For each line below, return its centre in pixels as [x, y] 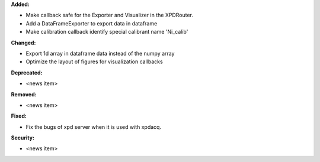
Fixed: [19, 116]
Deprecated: [27, 72]
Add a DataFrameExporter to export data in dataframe [92, 23]
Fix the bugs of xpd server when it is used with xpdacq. [94, 127]
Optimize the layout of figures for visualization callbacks [94, 61]
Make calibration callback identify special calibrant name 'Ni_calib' [107, 32]
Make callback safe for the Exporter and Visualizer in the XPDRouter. [110, 15]
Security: [23, 138]
